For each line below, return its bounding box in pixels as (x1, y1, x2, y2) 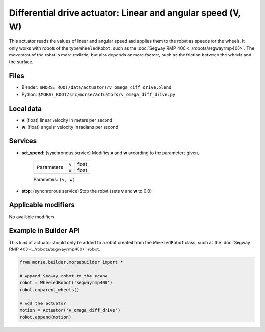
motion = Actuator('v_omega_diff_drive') (19, 307, 121, 313)
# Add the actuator (19, 301, 66, 306)
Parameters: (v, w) (33, 177, 76, 183)
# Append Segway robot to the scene (19, 273, 108, 278)
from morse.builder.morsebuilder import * (19, 259, 123, 265)
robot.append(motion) (19, 314, 72, 320)
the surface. (9, 59, 34, 65)
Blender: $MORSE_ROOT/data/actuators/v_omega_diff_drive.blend (21, 84, 172, 90)
